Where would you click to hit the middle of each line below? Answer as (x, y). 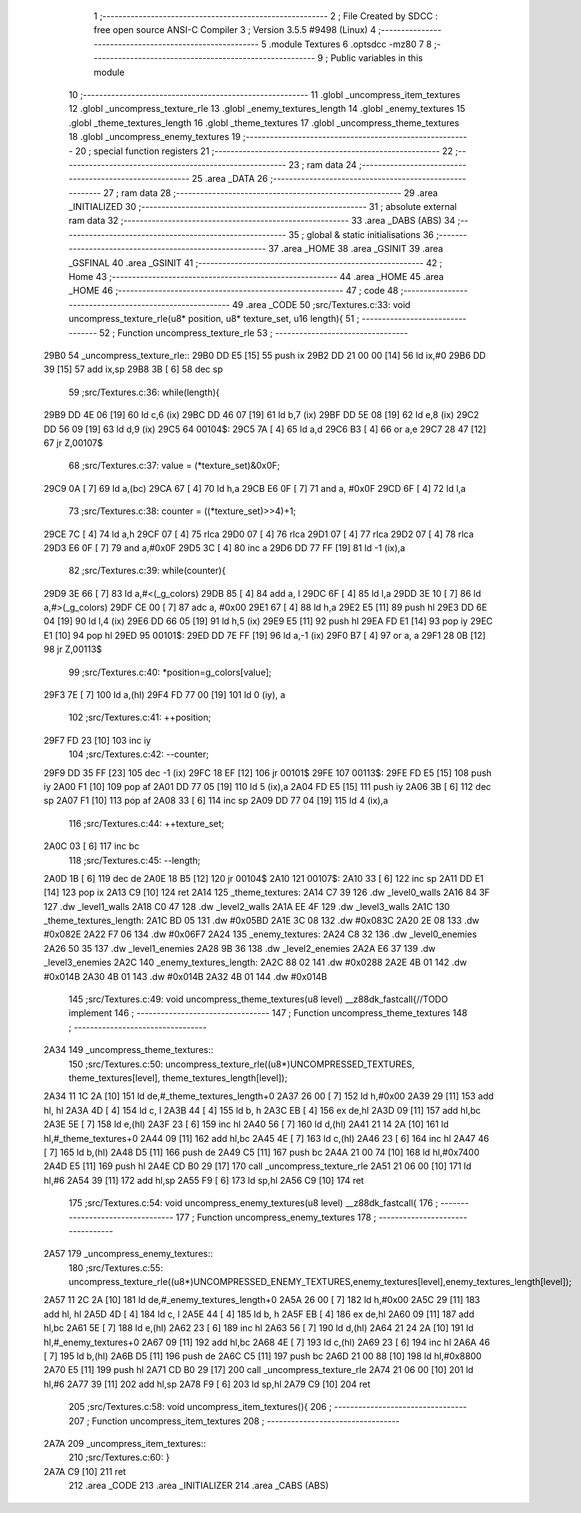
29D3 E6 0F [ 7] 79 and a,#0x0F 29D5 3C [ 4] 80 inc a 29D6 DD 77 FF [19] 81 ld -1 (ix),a (224, 547)
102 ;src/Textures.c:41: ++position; (140, 717)
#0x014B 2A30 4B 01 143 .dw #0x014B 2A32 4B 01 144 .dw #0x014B (185, 976)
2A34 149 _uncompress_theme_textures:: (128, 1050)
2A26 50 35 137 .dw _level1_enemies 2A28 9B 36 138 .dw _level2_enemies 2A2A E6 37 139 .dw (239, 948)
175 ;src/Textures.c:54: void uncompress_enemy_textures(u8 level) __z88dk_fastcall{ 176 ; (253, 1203)
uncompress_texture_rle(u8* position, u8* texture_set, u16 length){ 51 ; (214, 319)
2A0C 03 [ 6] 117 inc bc (91, 846)
